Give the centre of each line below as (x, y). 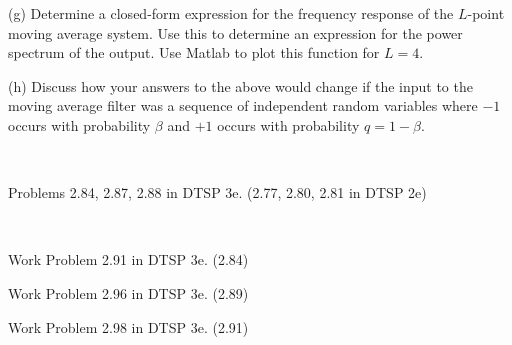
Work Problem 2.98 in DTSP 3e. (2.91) (128, 326)
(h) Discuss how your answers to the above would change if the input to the (240, 85)
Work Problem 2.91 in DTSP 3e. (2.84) (128, 259)
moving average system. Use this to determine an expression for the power (235, 32)
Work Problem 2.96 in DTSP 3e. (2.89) (128, 292)
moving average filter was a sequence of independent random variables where (243, 105)
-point (486, 13)
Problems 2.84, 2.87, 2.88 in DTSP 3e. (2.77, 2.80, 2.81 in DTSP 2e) (217, 192)
